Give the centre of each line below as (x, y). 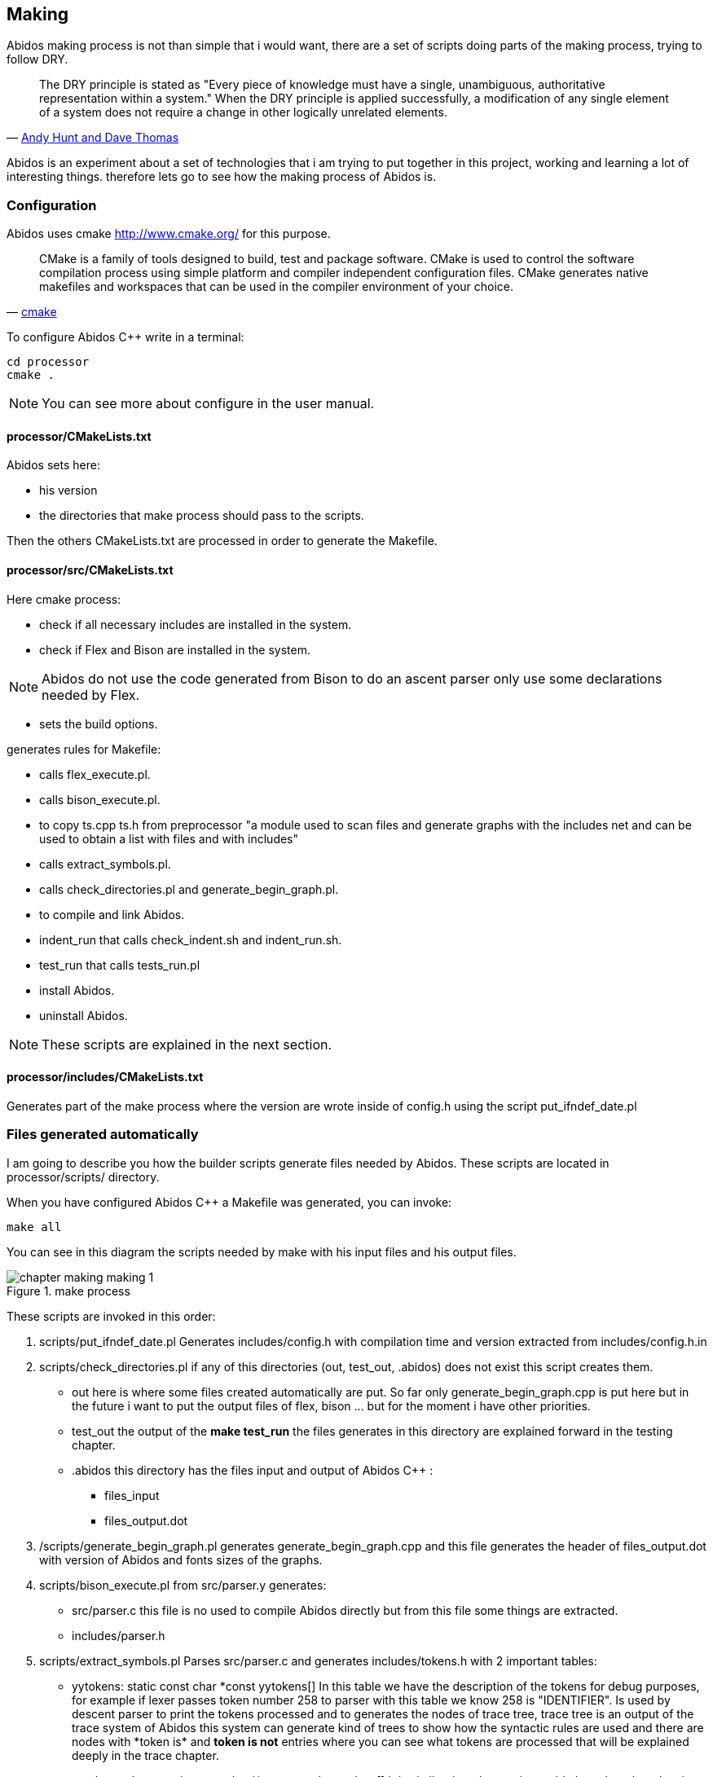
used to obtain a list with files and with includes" (169, 838)
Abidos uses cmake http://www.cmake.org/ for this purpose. (169, 234)
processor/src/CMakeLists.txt (90, 570)
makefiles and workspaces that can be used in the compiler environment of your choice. (277, 287)
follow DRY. (37, 59)
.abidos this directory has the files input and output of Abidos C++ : (253, 1470)
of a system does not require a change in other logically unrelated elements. (243, 112)
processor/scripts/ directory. (83, 1177)
